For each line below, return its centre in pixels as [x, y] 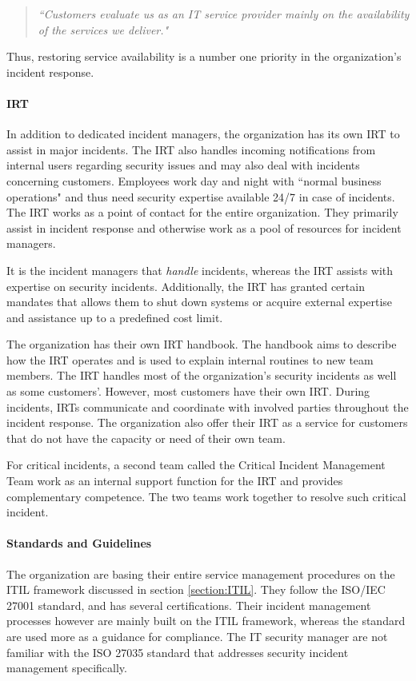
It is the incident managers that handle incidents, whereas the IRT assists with [200, 270]
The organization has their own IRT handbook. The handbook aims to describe [202, 344]
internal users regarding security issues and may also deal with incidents [183, 165]
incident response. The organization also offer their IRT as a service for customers [207, 422]
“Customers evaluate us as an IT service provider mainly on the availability [224, 14]
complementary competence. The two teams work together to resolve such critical [206, 496]
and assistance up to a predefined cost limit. [115, 317]
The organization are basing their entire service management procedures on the [201, 573]
